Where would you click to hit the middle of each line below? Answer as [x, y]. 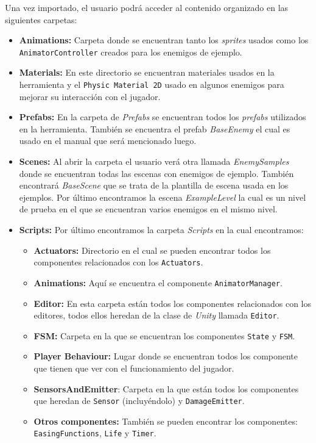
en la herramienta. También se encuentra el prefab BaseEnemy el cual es [155, 128]
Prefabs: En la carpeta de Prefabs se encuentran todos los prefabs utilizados [163, 117]
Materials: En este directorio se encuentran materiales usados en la [147, 72]
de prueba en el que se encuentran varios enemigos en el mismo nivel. [148, 209]
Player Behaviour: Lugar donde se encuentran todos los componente [166, 356]
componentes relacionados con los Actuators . [118, 262]
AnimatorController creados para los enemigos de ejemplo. [131, 52]
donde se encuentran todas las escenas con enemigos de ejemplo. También [156, 173]
